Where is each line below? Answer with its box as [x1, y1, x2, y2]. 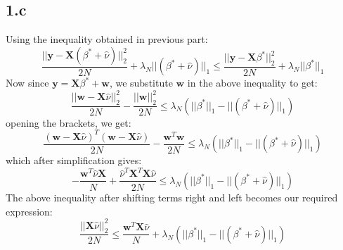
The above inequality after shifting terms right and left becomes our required [6, 189, 338, 204]
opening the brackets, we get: [6, 115, 131, 130]
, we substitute [109, 75, 173, 90]
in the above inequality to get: [187, 75, 318, 90]
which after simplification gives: [6, 153, 142, 168]
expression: [6, 204, 53, 218]
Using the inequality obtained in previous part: [6, 32, 208, 46]
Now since [6, 75, 49, 90]
